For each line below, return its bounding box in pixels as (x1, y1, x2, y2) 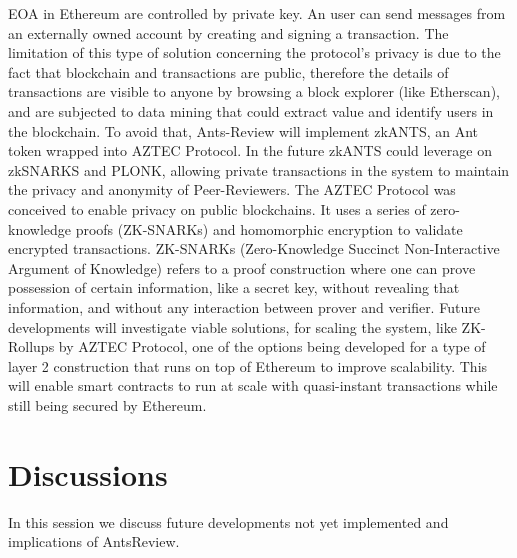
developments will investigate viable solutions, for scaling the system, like (8, 316, 457, 337)
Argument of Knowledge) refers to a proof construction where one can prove (8, 257, 476, 278)
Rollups (8, 336, 55, 357)
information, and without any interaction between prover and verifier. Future (8, 296, 480, 317)
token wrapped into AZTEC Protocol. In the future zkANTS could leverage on (8, 140, 492, 161)
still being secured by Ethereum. (8, 394, 207, 415)
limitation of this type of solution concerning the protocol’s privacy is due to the (8, 42, 501, 63)
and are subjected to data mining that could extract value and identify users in (8, 100, 494, 121)
